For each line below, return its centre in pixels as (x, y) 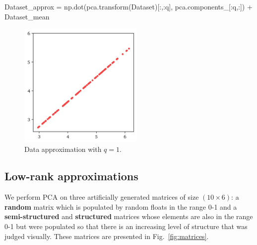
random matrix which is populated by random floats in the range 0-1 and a (121, 206)
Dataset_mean (27, 16)
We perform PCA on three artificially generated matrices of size (102, 197)
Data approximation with (63, 149)
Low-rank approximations (71, 176)
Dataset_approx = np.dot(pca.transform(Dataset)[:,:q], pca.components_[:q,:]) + (128, 6)
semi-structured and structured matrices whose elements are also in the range (129, 216)
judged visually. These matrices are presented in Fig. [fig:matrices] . (107, 236)
